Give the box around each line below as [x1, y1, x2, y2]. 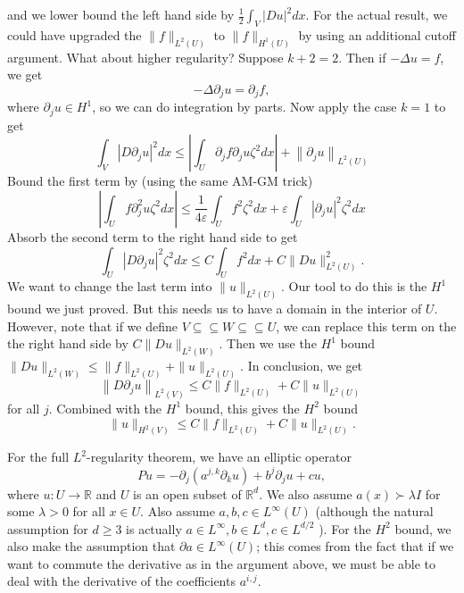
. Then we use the [219, 334, 317, 353]
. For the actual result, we [305, 5, 448, 23]
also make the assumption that [7, 537, 176, 555]
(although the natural [315, 502, 434, 521]
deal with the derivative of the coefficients [7, 572, 236, 590]
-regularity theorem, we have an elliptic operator [87, 447, 352, 466]
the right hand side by [7, 334, 128, 353]
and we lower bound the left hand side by [7, 5, 235, 23]
